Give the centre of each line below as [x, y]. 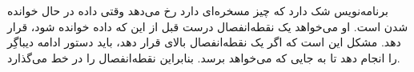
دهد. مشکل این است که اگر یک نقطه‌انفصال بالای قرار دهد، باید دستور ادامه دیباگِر [204, 42]
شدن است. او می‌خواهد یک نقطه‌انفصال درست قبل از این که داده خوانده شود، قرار [208, 26]
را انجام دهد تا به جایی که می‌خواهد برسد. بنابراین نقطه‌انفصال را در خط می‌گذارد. [204, 57]
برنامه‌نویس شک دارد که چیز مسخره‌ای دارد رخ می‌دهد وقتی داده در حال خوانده [198, 11]
